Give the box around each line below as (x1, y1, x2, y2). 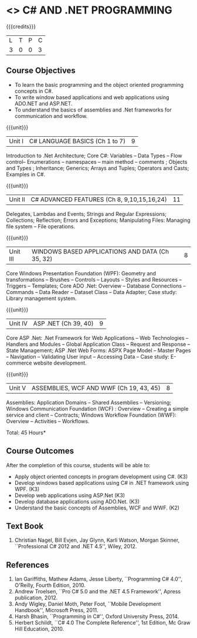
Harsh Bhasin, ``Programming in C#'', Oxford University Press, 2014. (14, 613, 179, 620)
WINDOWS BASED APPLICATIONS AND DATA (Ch (31, 247, 169, 255)
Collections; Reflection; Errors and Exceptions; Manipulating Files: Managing (6, 217, 191, 224)
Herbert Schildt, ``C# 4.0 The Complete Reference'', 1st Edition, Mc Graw (14, 619, 191, 626)
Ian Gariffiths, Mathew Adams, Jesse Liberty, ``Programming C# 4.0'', (14, 576, 183, 583)
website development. (33, 359, 87, 366)
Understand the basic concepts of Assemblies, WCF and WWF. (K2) (14, 504, 180, 511)
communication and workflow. (14, 112, 88, 119)
